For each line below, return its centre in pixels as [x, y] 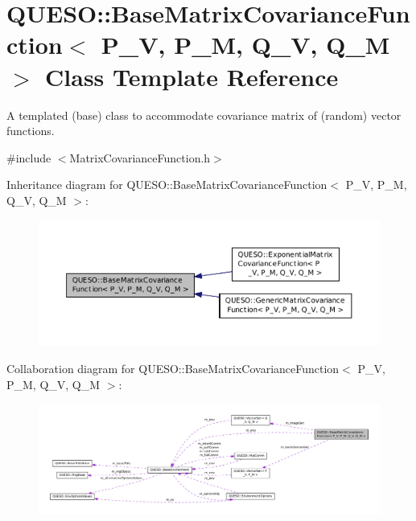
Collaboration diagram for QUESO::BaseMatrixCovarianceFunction [173, 369]
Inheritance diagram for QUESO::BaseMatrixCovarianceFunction [167, 185]
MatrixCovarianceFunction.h [140, 157]
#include [29, 157]
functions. [31, 131]
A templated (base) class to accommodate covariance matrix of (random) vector [204, 115]
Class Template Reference [192, 76]
